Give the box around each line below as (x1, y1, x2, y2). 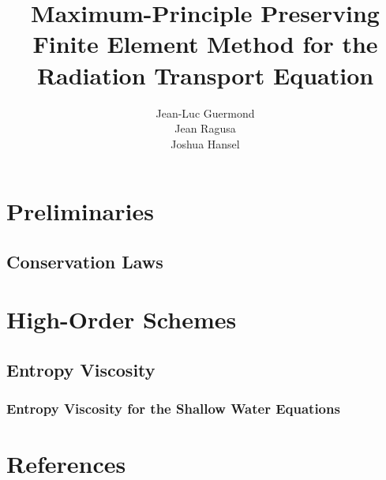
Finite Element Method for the (32, 28, 378, 60)
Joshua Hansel (171, 135, 240, 152)
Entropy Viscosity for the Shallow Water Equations (6, 399, 340, 418)
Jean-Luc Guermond (156, 104, 255, 121)
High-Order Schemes (6, 303, 237, 336)
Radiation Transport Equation (36, 58, 374, 91)
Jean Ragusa (174, 120, 236, 137)
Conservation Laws (6, 249, 163, 273)
